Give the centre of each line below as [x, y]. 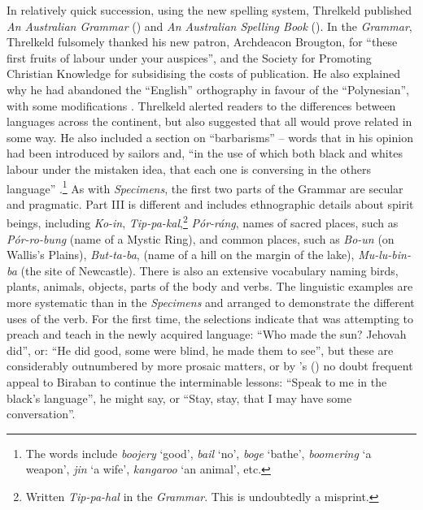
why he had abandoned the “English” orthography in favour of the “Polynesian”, [208, 89]
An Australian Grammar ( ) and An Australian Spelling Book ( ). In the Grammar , [209, 26]
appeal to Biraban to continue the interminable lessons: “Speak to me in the [197, 381]
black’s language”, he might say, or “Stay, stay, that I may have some [179, 398]
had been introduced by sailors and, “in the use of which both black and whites [205, 153]
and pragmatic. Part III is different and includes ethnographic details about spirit [210, 203]
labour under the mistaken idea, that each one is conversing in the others [189, 169]
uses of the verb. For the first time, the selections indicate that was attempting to [210, 318]
